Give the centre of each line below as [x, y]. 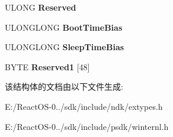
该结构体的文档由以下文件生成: [64, 87]
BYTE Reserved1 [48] [47, 66]
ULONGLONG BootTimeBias [64, 27]
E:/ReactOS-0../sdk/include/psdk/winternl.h [87, 126]
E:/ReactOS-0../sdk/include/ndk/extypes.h [84, 106]
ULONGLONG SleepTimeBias [65, 47]
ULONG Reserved [41, 7]
